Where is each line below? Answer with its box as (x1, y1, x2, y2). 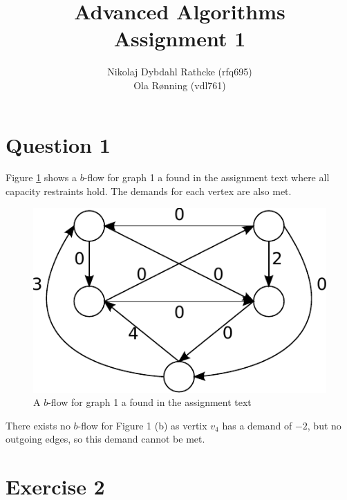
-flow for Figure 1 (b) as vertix (77, 418, 207, 432)
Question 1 (6, 130, 111, 158)
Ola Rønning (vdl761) (133, 77, 226, 92)
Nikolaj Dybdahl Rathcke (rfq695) (107, 64, 252, 79)
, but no (307, 418, 341, 432)
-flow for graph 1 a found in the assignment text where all (84, 170, 330, 185)
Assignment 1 (113, 24, 246, 53)
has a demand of (222, 418, 292, 432)
